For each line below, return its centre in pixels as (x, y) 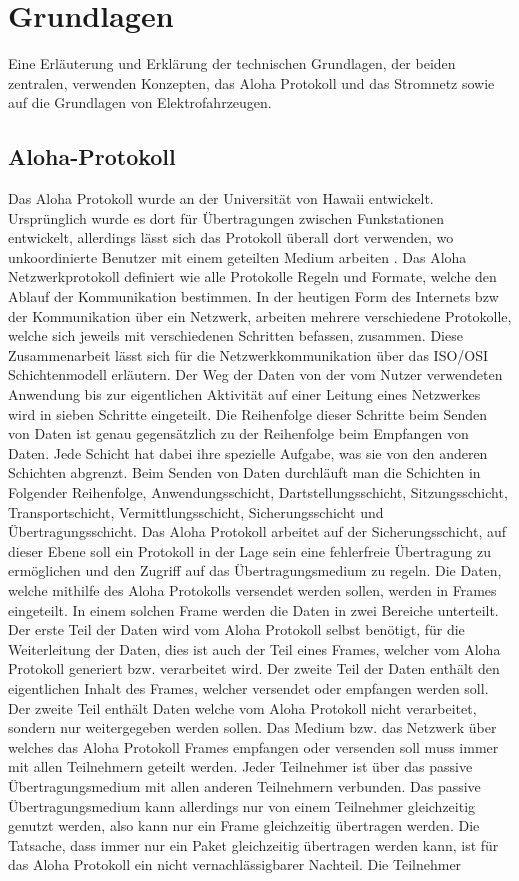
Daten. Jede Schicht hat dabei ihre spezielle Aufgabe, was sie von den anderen (248, 452)
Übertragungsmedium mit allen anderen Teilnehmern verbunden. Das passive (244, 785)
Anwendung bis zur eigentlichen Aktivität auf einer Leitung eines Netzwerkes (244, 394)
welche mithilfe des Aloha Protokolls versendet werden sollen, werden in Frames (252, 589)
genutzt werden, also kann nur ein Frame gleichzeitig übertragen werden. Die (244, 825)
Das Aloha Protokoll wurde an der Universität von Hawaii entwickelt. (221, 198)
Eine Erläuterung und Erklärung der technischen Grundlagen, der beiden (232, 63)
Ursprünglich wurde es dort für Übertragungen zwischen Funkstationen (226, 217)
